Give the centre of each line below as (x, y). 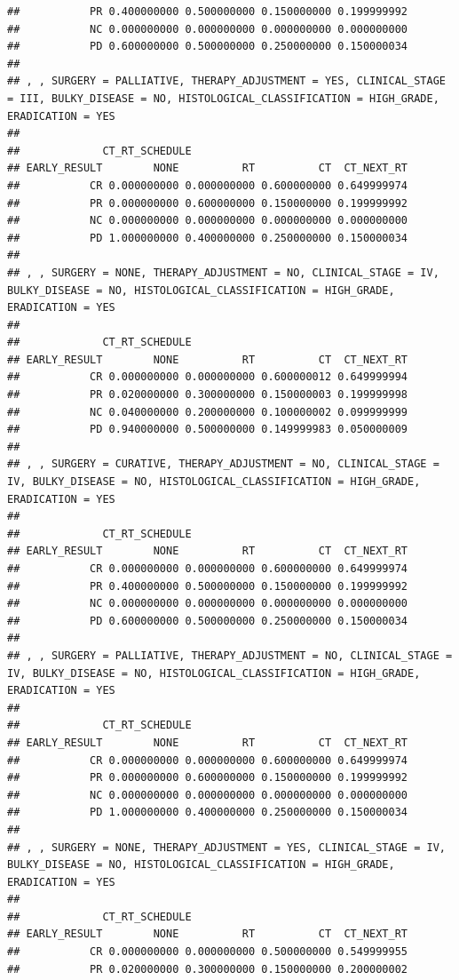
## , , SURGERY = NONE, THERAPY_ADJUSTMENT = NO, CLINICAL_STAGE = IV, (223, 272)
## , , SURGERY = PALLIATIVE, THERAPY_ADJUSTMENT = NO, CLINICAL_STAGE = (230, 655)
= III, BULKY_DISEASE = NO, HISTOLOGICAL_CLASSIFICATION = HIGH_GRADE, (223, 98)
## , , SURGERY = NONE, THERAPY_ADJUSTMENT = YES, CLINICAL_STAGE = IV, (226, 847)
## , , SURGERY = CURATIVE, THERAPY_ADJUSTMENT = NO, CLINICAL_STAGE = (223, 464)
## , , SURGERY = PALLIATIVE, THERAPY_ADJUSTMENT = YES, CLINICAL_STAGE (226, 81)
